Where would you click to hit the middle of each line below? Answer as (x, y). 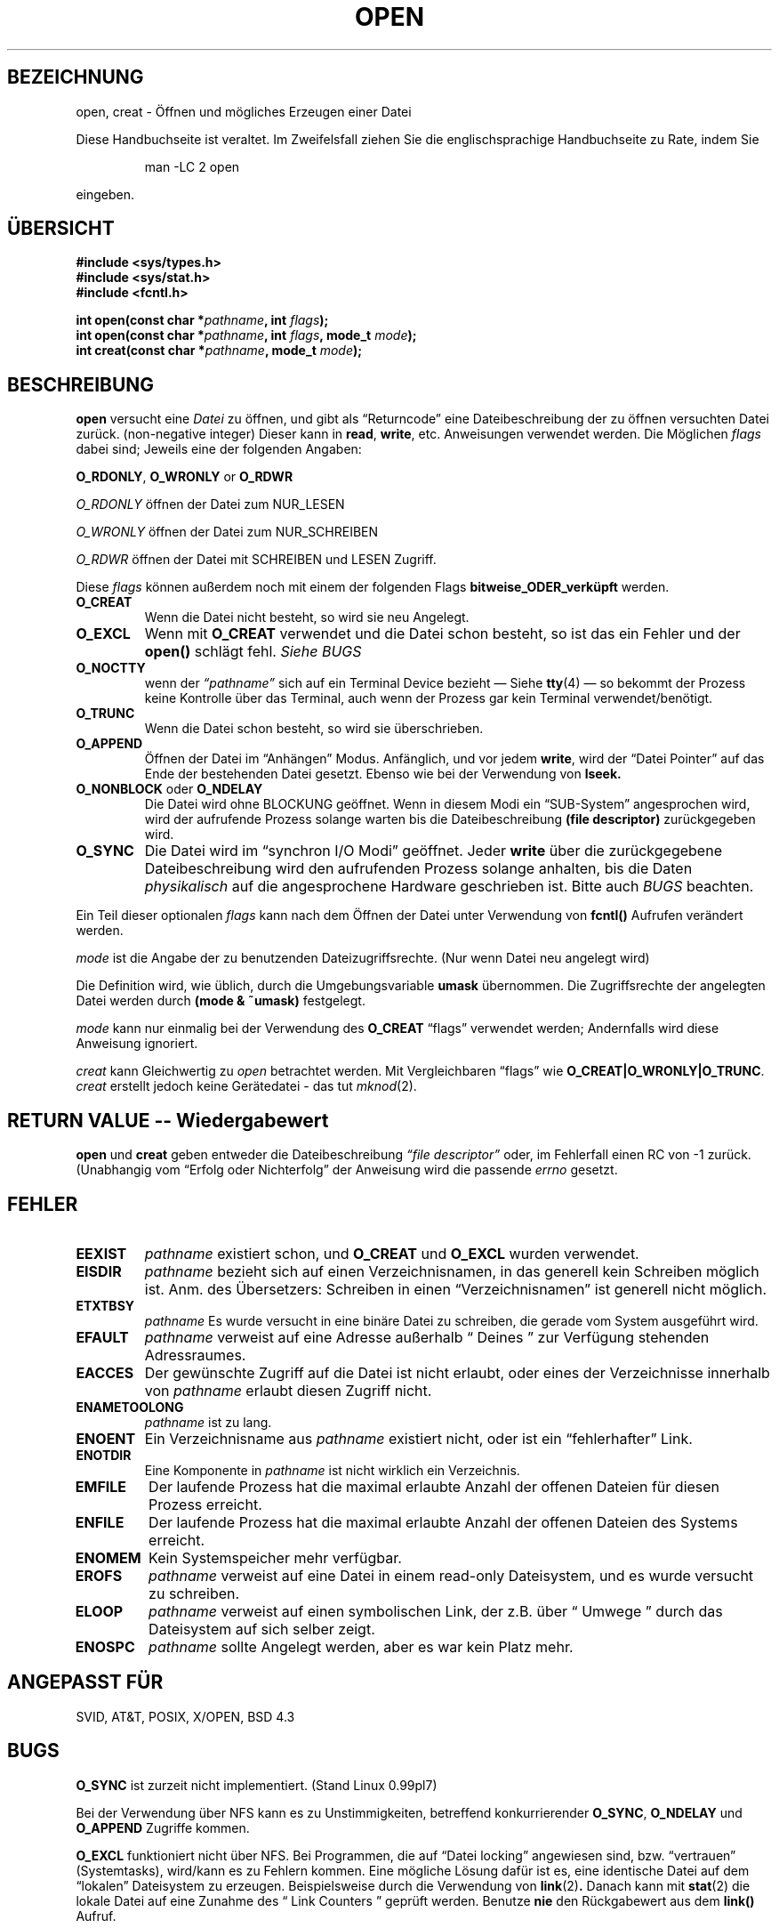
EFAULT (102, 1337)
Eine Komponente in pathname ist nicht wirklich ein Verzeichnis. (332, 1470)
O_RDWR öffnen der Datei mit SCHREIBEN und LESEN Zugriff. (256, 560)
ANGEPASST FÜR (85, 1682)
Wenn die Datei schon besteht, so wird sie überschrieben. (314, 729)
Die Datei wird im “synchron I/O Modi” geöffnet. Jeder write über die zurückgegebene (433, 851)
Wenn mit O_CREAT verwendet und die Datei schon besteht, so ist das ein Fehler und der (442, 634)
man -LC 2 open (192, 166)
